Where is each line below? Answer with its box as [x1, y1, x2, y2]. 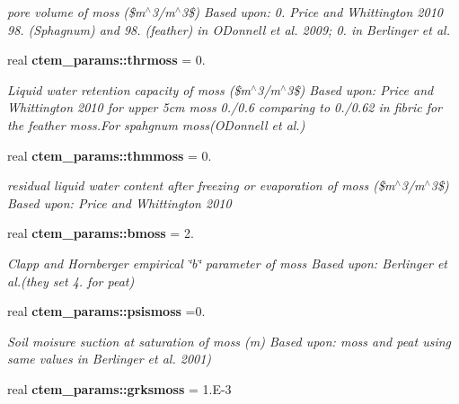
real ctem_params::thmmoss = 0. [7, 145, 212, 164]
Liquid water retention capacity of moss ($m [7, 80, 251, 99]
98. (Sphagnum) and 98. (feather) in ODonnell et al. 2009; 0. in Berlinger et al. [7, 20, 450, 39]
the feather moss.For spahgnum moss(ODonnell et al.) [7, 115, 305, 134]
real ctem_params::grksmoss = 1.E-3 [7, 379, 232, 398]
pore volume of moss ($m [7, 3, 146, 21]
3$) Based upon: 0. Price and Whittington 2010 [181, 3, 443, 21]
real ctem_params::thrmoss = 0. [7, 50, 206, 69]
